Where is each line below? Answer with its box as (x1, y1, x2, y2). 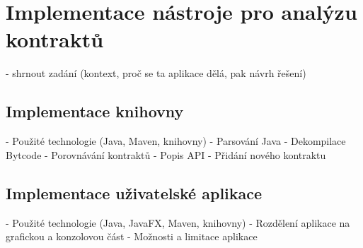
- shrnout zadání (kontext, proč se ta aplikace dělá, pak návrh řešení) (6, 66, 306, 81)
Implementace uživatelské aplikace (6, 182, 263, 203)
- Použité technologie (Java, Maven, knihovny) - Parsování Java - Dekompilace (6, 134, 346, 148)
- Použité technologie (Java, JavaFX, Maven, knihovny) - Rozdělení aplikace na (6, 215, 350, 230)
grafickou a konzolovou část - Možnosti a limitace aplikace (6, 229, 258, 244)
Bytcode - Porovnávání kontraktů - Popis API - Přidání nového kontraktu (6, 147, 326, 162)
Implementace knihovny (6, 100, 184, 122)
